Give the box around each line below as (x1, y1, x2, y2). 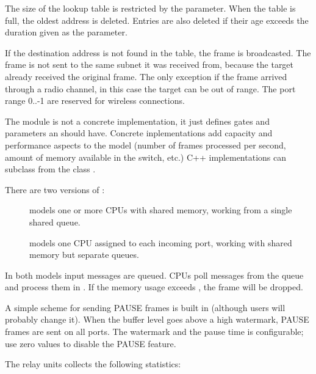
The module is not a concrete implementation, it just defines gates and (5, 114, 270, 127)
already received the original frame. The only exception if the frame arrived (5, 70, 287, 82)
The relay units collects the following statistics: (5, 358, 181, 370)
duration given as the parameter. (5, 26, 127, 38)
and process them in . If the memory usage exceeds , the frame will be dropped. (5, 280, 303, 293)
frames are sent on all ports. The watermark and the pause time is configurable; (5, 325, 304, 338)
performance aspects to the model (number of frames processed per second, (5, 138, 286, 151)
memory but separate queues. (29, 248, 139, 261)
